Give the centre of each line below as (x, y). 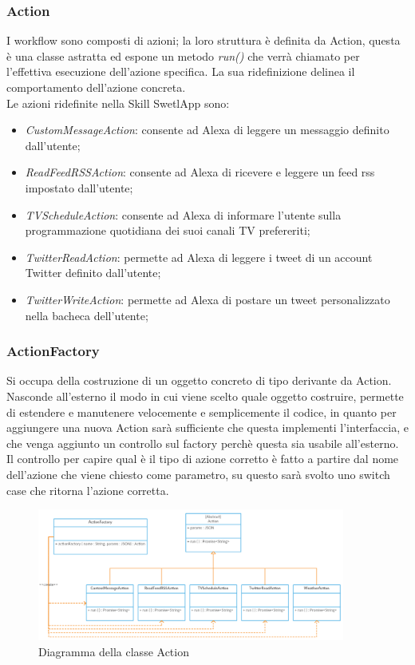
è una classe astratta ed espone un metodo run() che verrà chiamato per (183, 55)
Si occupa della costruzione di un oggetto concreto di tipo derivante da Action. (199, 380)
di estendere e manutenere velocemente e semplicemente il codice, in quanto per (202, 412)
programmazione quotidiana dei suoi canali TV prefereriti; (168, 230)
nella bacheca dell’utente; (87, 315)
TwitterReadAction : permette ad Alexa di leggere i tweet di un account (199, 257)
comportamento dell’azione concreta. (96, 87)
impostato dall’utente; (79, 187)
